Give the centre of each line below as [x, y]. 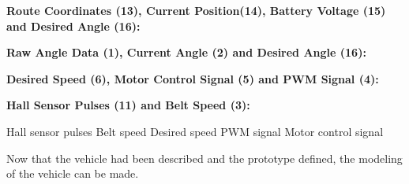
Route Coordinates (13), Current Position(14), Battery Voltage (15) [196, 10]
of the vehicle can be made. [73, 173]
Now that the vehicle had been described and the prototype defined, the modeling [204, 158]
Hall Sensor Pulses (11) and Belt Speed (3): [128, 105]
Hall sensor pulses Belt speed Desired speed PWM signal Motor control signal [195, 131]
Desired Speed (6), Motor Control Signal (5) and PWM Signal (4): [193, 78]
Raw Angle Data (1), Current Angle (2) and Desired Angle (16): [186, 52]
